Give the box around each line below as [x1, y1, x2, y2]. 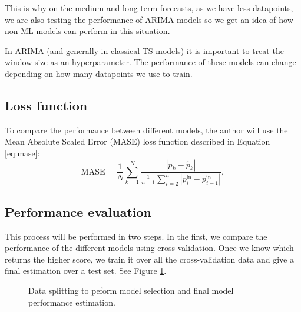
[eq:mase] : [5, 146, 40, 159]
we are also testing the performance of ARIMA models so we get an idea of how [5, 13, 293, 25]
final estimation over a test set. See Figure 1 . [5, 264, 167, 277]
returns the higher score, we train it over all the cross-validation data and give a [5, 253, 294, 265]
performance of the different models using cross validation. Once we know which [5, 241, 294, 254]
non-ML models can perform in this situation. [5, 25, 170, 37]
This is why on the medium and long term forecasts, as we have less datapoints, [5, 2, 293, 14]
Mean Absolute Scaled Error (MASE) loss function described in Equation [5, 135, 270, 147]
